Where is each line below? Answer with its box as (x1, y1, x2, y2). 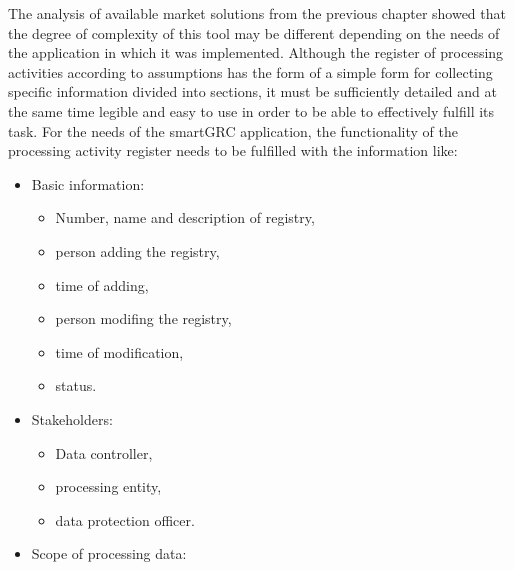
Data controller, (55, 442, 153, 463)
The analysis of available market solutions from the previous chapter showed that (8, 3, 506, 23)
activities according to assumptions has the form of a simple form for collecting (8, 61, 493, 82)
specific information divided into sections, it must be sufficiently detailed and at (8, 81, 497, 102)
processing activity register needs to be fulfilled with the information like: (8, 140, 458, 161)
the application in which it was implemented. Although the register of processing (8, 42, 504, 63)
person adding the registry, (55, 240, 220, 261)
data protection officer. (55, 509, 195, 530)
